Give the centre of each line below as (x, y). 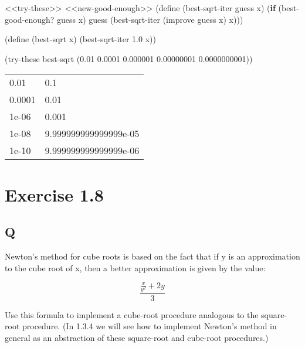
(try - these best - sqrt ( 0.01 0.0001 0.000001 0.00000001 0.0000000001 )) (129, 58)
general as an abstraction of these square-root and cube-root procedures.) (137, 338)
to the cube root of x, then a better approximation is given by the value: (135, 267)
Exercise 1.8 (54, 194)
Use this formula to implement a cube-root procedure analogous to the (132, 314)
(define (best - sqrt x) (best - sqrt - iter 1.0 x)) (80, 39)
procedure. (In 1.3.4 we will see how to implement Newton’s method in (149, 326)
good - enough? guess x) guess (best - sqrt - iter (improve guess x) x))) (124, 19)
